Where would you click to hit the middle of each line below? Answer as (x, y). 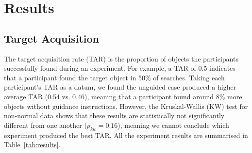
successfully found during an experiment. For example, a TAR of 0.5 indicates (120, 68)
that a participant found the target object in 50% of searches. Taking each (114, 77)
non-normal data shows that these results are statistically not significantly (114, 115)
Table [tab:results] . (32, 145)
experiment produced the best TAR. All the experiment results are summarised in (126, 135)
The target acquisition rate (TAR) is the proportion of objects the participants (121, 58)
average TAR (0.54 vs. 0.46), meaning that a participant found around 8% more (123, 96)
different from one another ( (45, 125)
